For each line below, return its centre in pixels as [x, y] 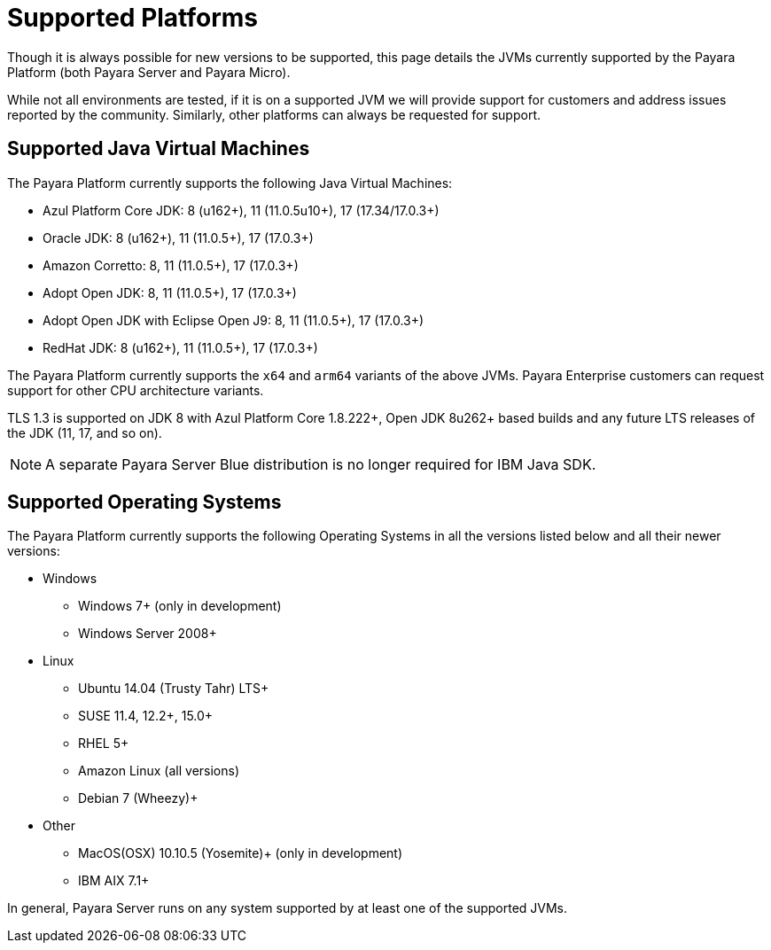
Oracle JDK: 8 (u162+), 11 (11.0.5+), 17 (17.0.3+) [178, 237]
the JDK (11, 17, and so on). [85, 432]
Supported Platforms [133, 18]
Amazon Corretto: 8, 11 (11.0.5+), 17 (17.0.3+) [171, 265]
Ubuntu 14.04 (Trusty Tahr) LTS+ [174, 689]
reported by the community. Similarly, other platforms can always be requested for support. [274, 114]
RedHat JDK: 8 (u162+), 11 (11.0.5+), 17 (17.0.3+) [180, 347]
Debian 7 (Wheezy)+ [138, 798]
